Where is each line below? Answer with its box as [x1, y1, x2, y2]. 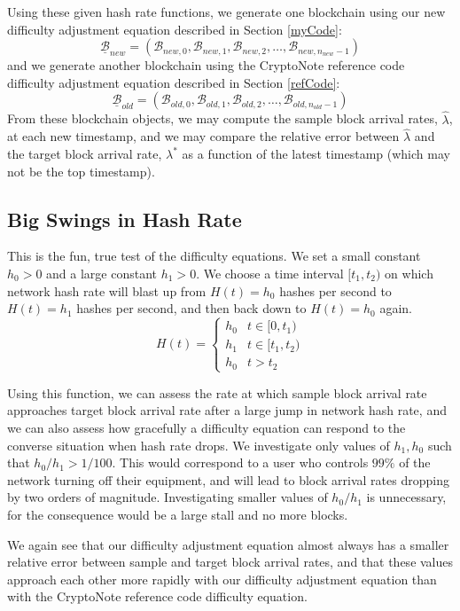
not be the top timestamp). [7, 161, 155, 180]
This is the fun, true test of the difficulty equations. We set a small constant [7, 247, 421, 265]
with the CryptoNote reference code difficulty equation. [7, 587, 308, 606]
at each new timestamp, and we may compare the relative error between [7, 127, 400, 145]
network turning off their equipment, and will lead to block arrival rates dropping [7, 470, 449, 489]
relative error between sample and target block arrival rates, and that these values [7, 552, 454, 571]
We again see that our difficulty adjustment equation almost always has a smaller [7, 535, 449, 553]
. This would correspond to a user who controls [112, 453, 369, 472]
